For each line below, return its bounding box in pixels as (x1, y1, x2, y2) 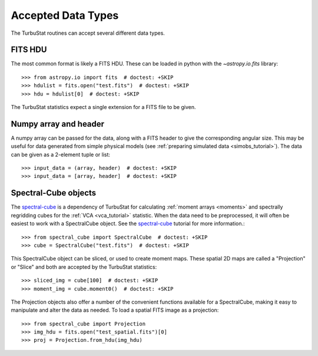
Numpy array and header (11, 118, 105, 129)
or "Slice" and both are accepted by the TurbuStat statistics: (11, 263, 157, 271)
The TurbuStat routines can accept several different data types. (11, 29, 165, 37)
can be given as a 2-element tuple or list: (11, 151, 111, 158)
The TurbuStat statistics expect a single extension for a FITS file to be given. (11, 104, 196, 111)
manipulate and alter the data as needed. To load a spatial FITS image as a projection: (11, 306, 219, 314)
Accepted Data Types (11, 9, 119, 22)
